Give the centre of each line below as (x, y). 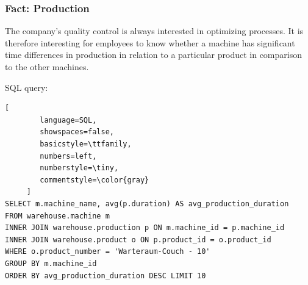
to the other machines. (47, 67)
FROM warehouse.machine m (57, 216)
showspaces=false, (77, 132)
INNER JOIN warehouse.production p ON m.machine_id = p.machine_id (145, 228)
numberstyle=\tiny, (79, 168)
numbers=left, (68, 156)
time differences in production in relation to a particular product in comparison (153, 55)
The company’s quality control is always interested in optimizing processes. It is (154, 31)
